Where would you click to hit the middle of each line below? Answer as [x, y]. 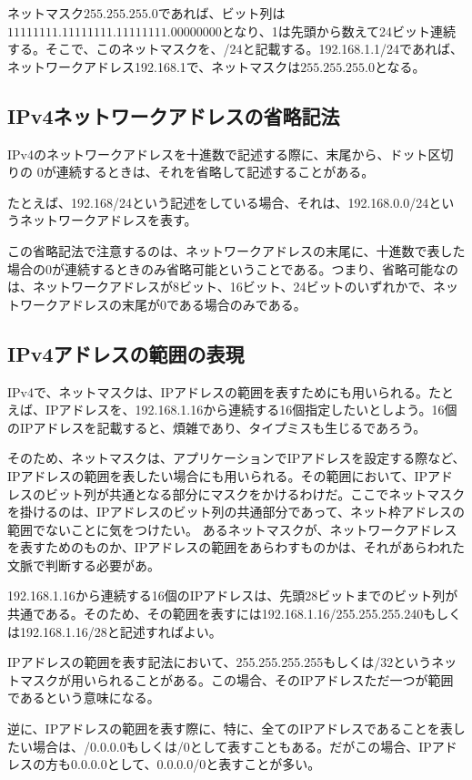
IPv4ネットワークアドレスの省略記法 [174, 115]
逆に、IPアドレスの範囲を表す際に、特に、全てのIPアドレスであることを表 [230, 729]
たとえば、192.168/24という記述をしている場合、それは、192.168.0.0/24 [218, 202]
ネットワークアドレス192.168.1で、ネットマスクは [154, 66]
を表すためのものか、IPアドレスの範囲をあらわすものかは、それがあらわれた [236, 547]
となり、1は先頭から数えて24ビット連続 [339, 31]
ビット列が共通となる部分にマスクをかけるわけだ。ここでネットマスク [255, 493]
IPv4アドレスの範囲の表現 [126, 353]
